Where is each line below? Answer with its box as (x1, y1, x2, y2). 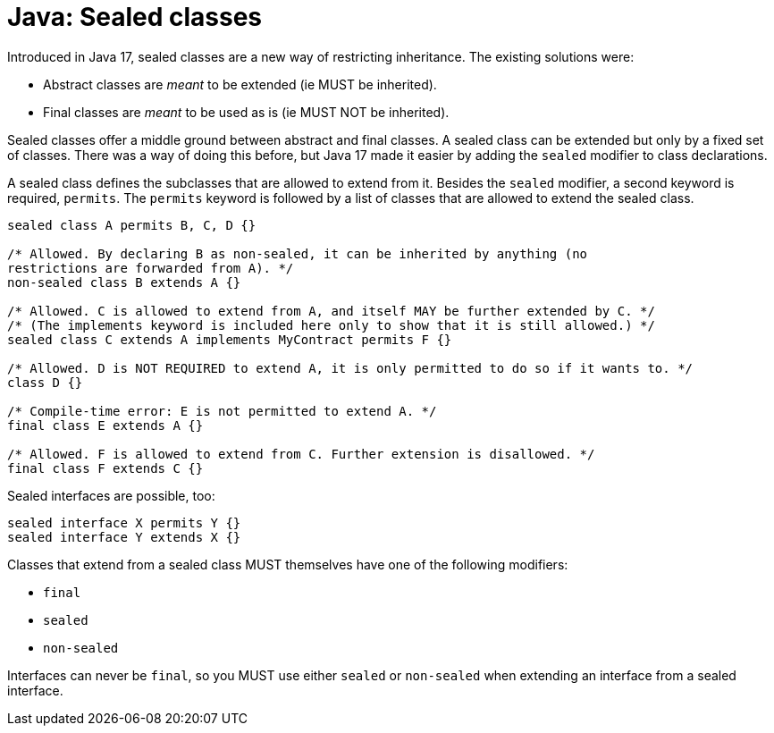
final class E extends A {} (7, 417, 204, 433)
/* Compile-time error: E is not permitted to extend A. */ (7, 403, 437, 418)
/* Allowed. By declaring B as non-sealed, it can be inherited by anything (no (7, 246, 588, 261)
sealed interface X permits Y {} (7, 515, 241, 530)
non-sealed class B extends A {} (7, 274, 241, 290)
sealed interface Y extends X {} (7, 529, 241, 544)
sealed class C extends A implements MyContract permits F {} (7, 332, 452, 347)
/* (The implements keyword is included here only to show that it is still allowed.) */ (7, 317, 655, 333)
